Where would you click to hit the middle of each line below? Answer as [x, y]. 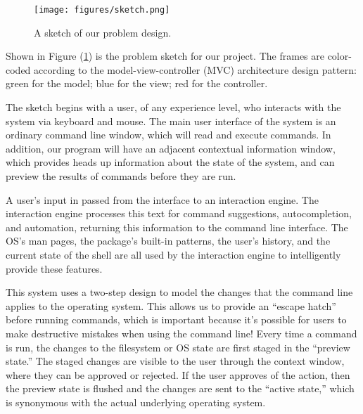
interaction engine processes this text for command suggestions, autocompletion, [179, 213]
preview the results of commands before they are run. [121, 176]
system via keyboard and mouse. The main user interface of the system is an [171, 121]
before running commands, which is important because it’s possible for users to [176, 319]
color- [339, 56]
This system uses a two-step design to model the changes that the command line [179, 292]
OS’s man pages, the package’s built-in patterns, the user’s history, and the [168, 241]
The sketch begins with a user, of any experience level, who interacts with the [173, 107]
